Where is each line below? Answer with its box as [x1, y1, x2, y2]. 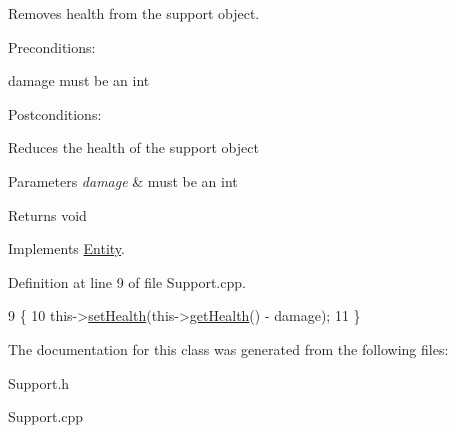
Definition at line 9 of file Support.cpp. [8, 271, 246, 292]
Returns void [8, 204, 87, 225]
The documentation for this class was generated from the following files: [8, 338, 449, 359]
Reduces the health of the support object [8, 137, 259, 158]
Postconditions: [8, 103, 102, 124]
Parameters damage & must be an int [8, 170, 238, 191]
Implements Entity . [8, 238, 125, 259]
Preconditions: [8, 36, 96, 57]
